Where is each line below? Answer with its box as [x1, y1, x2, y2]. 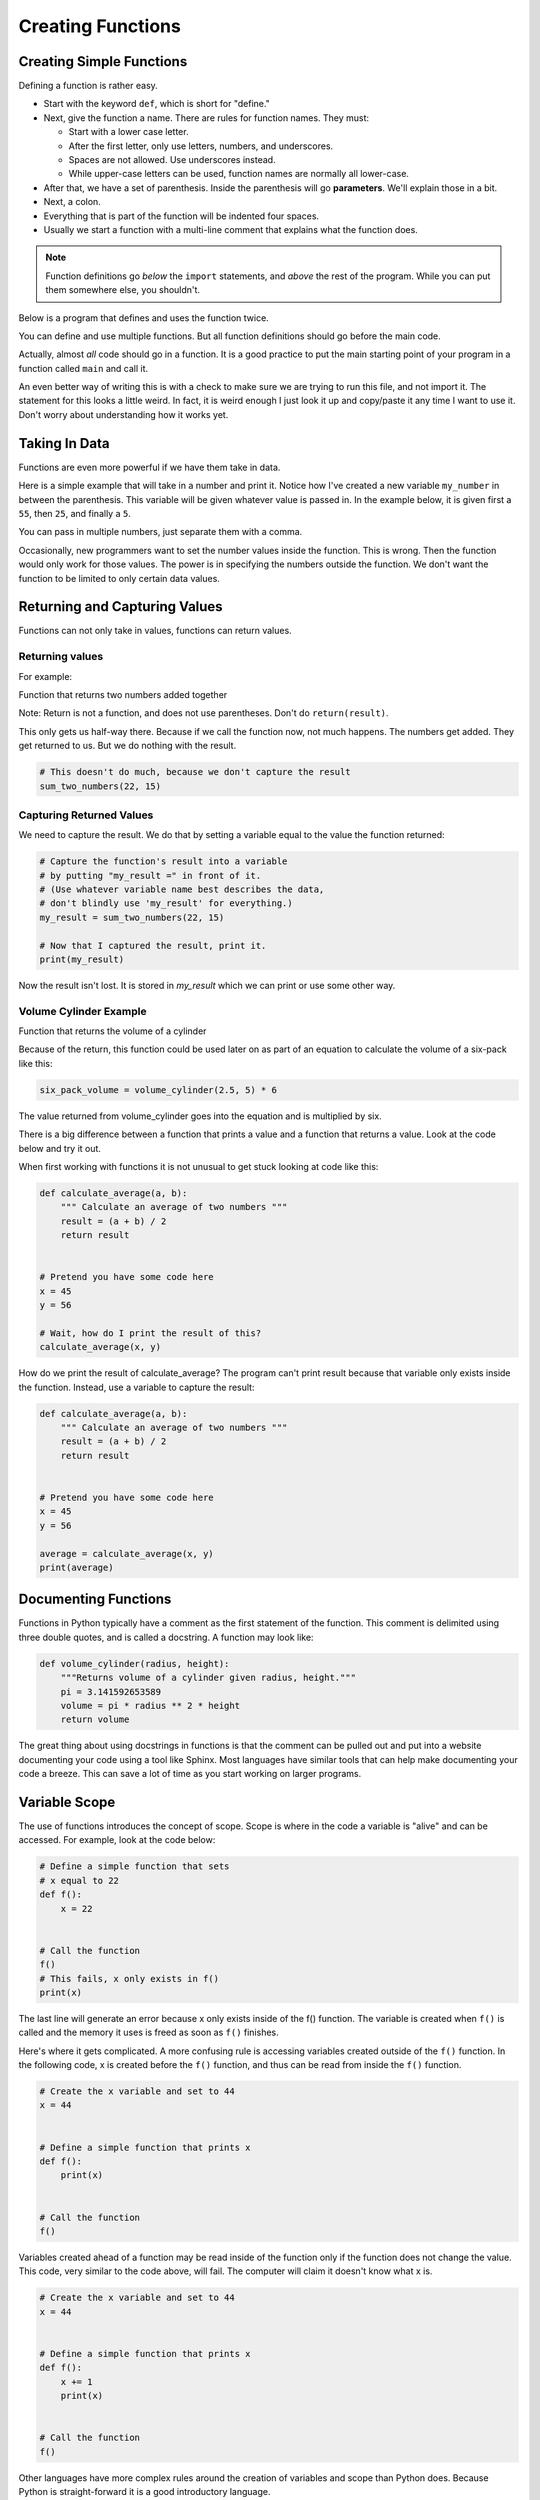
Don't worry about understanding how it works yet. [18, 408, 229, 420]
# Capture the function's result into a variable [39, 856, 288, 867]
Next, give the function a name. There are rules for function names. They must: [43, 111, 370, 124]
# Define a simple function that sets [39, 1861, 230, 1872]
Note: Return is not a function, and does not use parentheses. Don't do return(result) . [18, 707, 389, 719]
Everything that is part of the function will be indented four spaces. [43, 210, 320, 222]
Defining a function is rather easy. [18, 80, 159, 92]
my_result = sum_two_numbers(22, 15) [39, 911, 225, 923]
